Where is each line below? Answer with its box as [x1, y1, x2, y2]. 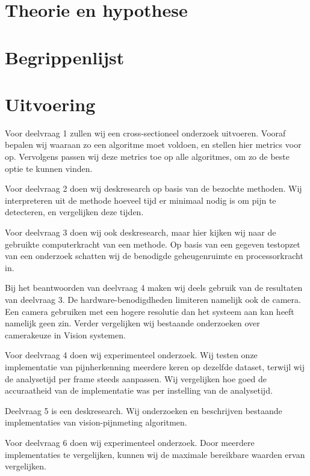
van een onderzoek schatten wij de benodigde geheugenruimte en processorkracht [5, 249, 303, 262]
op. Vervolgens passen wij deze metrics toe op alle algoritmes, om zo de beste [5, 150, 290, 163]
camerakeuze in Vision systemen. [5, 328, 126, 341]
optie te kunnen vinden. [5, 162, 93, 174]
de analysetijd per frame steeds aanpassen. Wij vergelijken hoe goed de [5, 372, 267, 385]
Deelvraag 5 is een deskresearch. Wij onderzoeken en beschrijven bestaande [5, 404, 282, 416]
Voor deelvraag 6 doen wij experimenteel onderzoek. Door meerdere [5, 436, 255, 448]
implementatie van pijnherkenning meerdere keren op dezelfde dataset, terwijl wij [5, 360, 305, 373]
